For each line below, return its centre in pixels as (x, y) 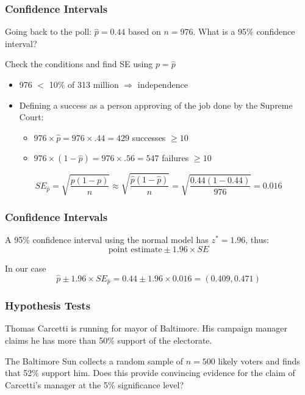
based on (145, 31)
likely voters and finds (259, 361)
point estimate (135, 249)
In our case (26, 268)
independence (163, 84)
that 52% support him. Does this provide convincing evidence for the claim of (150, 373)
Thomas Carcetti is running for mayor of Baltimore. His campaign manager (146, 328)
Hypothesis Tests (48, 306)
